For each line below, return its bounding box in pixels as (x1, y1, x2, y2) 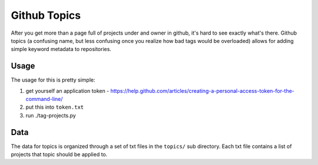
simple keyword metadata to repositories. (11, 46, 112, 53)
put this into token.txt (25, 103, 84, 111)
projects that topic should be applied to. (11, 151, 108, 158)
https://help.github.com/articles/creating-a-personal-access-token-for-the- (110, 87, 294, 94)
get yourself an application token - (25, 87, 110, 94)
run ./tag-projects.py (25, 112, 76, 119)
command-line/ (25, 96, 63, 103)
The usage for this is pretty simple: (11, 76, 95, 83)
